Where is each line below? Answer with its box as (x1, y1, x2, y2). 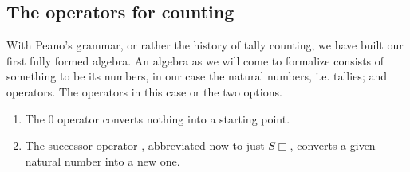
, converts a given (290, 137, 376, 154)
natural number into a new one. (25, 152, 180, 169)
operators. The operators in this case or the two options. (6, 83, 282, 100)
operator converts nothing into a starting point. (57, 110, 290, 127)
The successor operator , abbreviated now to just (25, 137, 265, 154)
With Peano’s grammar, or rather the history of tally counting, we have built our (6, 37, 404, 53)
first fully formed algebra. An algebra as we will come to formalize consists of (6, 52, 384, 68)
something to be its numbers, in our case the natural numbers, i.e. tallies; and (6, 68, 388, 84)
